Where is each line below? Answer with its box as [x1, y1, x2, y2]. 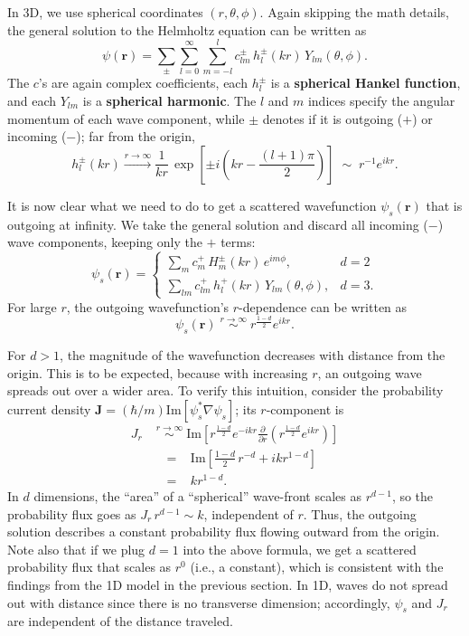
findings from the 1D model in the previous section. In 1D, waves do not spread [7, 575, 448, 594]
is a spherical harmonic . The [82, 90, 257, 109]
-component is [266, 399, 344, 418]
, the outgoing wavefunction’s [66, 297, 230, 316]
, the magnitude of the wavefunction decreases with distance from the [60, 346, 446, 365]
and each [7, 90, 57, 109]
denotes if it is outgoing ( [262, 109, 403, 128]
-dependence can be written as [239, 297, 408, 316]
